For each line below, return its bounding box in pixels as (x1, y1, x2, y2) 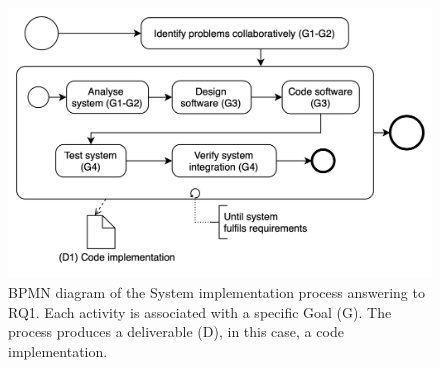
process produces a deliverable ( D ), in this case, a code (8, 321, 344, 342)
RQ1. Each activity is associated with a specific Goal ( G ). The (8, 301, 392, 322)
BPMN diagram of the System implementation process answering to (8, 281, 425, 302)
